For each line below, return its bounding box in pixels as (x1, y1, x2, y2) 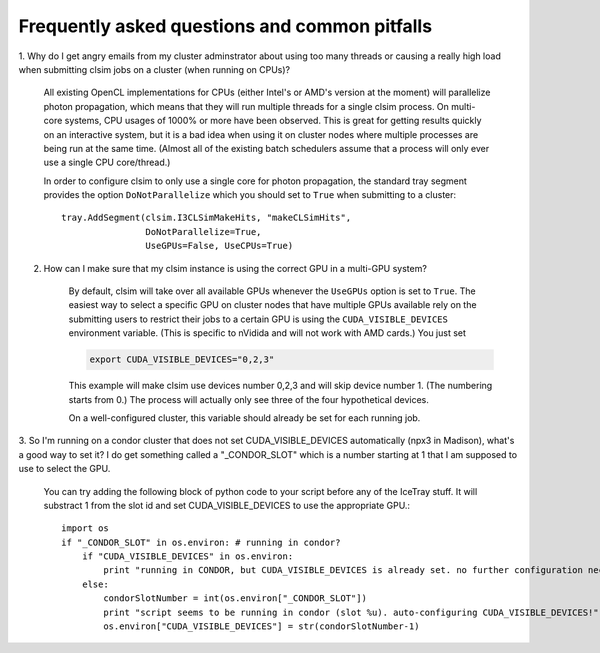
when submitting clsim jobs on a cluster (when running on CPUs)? (18, 63, 291, 75)
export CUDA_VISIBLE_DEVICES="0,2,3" (89, 354, 275, 365)
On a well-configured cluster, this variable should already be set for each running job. (68, 411, 421, 424)
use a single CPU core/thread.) (43, 156, 171, 169)
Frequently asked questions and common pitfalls (18, 15, 433, 37)
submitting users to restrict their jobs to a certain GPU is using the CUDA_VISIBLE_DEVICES (68, 313, 449, 325)
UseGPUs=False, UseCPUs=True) (145, 240, 294, 252)
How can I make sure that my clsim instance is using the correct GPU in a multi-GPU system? (43, 262, 427, 274)
